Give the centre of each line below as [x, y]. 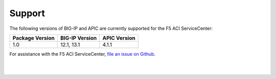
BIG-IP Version [79, 38]
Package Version [33, 38]
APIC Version [119, 38]
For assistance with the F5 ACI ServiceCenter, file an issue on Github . [83, 54]
